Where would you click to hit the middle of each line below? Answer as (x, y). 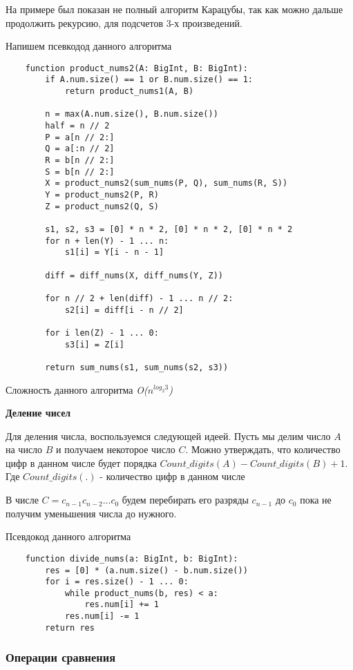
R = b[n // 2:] (80, 161)
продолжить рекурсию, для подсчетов (85, 22)
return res (70, 628)
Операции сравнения (60, 657)
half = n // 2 (77, 126)
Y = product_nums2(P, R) (102, 195)
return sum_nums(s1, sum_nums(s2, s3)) (137, 367)
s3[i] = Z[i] (94, 344)
